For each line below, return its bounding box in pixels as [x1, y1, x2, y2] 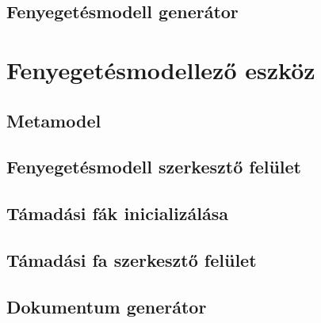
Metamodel [6, 108, 101, 132]
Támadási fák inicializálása [6, 201, 228, 226]
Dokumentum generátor [6, 294, 207, 318]
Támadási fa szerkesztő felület [6, 247, 257, 272]
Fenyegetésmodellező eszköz [6, 53, 315, 85]
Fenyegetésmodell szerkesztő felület [6, 154, 301, 179]
